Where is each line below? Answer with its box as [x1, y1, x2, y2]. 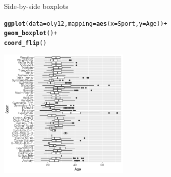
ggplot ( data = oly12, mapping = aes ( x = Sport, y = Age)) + [4, 20, 168, 27]
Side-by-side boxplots [4, 1, 68, 11]
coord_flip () [4, 39, 47, 46]
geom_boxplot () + [4, 30, 57, 37]
